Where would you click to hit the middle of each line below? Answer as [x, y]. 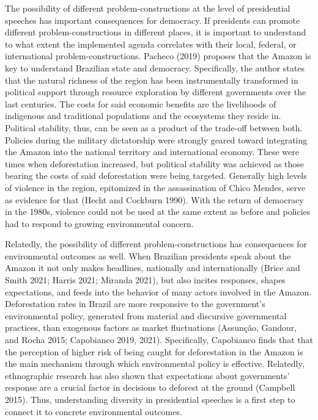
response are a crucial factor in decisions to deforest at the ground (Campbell [150, 387]
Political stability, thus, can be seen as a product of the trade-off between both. [154, 127]
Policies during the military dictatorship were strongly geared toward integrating [156, 139]
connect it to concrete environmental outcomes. [94, 411]
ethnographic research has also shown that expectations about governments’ [147, 375]
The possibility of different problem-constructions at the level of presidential [148, 8]
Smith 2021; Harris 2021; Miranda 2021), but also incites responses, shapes [145, 280]
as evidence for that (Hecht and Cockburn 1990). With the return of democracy [154, 199]
